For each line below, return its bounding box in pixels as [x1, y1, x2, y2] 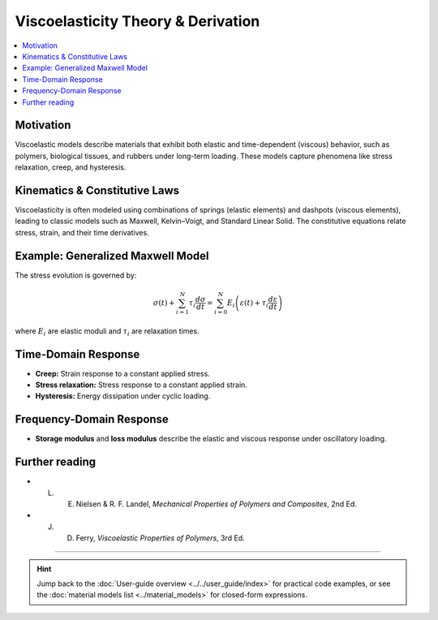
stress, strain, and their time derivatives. [15, 227, 149, 237]
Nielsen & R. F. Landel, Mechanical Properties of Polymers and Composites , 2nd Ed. [75, 499, 357, 509]
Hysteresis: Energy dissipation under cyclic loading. [35, 391, 211, 401]
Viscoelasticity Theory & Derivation [15, 12, 260, 30]
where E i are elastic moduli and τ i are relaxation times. [15, 325, 200, 338]
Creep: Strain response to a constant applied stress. [35, 368, 210, 378]
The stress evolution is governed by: [15, 270, 137, 280]
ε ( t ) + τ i [239, 298, 269, 309]
